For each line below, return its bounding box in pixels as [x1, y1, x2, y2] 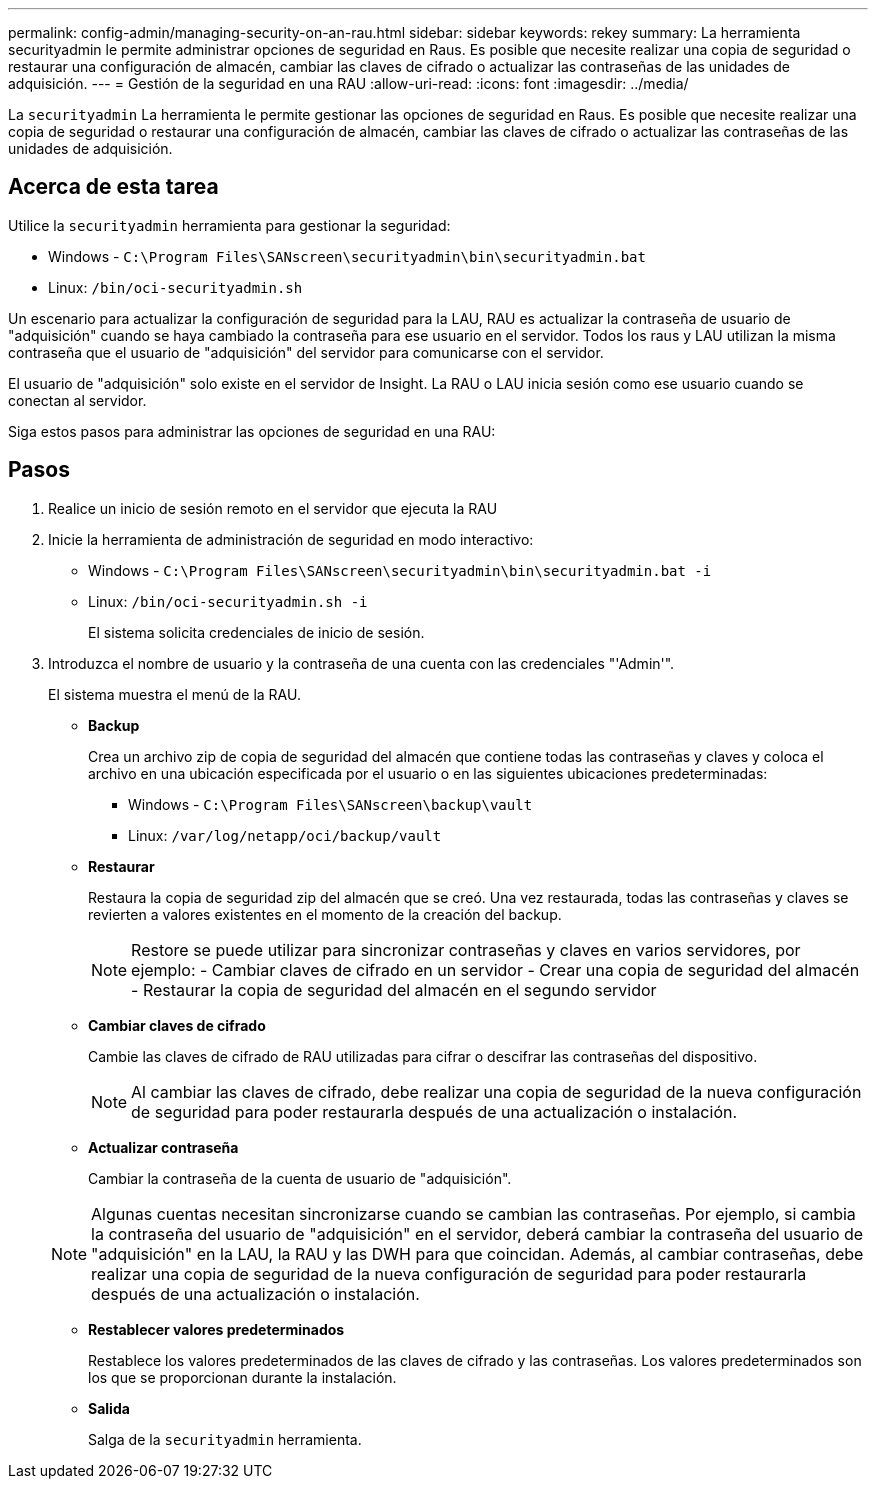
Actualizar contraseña [88, 1138, 239, 1156]
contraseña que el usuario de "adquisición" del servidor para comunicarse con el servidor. [8, 343, 604, 361]
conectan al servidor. [8, 391, 147, 409]
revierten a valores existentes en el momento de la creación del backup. [88, 905, 562, 923]
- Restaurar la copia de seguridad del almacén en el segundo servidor [131, 979, 657, 1000]
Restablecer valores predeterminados [88, 1320, 345, 1338]
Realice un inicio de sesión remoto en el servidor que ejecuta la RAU [48, 499, 498, 517]
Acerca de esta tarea [8, 174, 219, 200]
